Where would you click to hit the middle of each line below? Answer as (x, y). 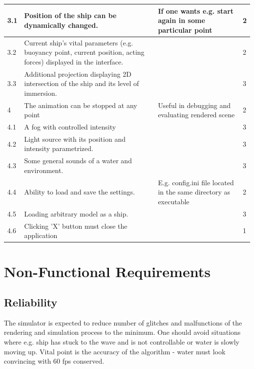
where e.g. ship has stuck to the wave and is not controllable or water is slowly (122, 342)
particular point (185, 30)
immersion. (41, 93)
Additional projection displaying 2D (78, 74)
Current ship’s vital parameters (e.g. (79, 42)
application (41, 235)
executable (174, 201)
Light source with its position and (75, 139)
